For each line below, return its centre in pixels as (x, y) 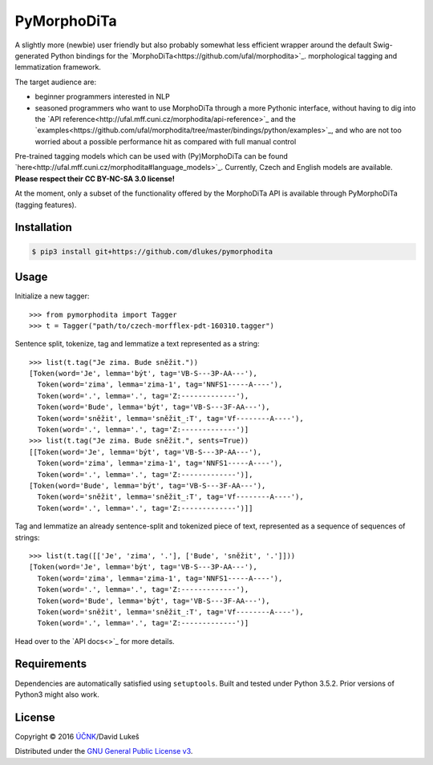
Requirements (51, 664)
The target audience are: (55, 82)
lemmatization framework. (58, 67)
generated (32, 55)
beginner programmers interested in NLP (102, 97)
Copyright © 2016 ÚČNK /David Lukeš (77, 736)
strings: (27, 537)
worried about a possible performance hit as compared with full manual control (166, 141)
